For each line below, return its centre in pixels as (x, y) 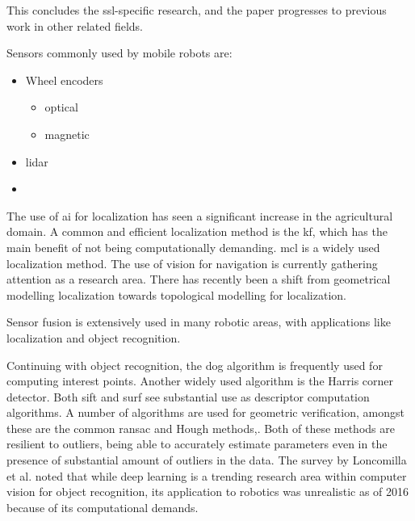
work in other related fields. (75, 25)
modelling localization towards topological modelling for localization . (176, 294)
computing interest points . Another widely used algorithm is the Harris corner (200, 381)
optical (61, 107)
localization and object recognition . (94, 337)
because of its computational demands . (103, 507)
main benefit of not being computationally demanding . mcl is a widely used (193, 247)
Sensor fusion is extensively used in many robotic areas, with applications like (199, 322)
